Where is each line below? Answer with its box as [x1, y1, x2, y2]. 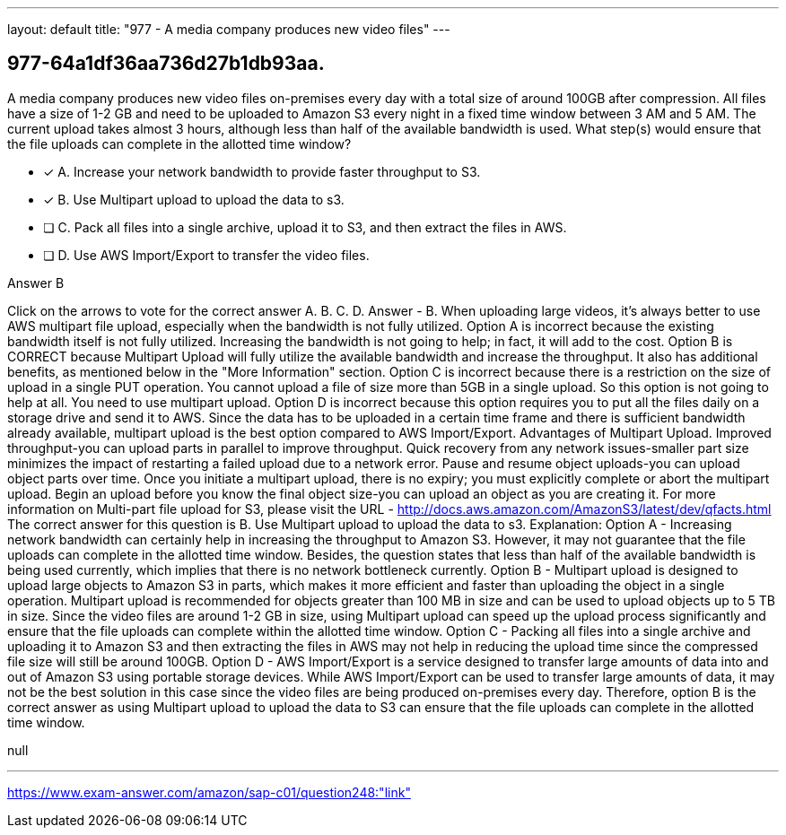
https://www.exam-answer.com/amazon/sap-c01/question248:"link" [7, 784, 411, 800]
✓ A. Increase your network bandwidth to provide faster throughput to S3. [43, 163, 481, 179]
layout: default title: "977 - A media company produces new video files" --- [7, 22, 450, 37]
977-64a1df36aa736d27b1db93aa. [7, 52, 325, 75]
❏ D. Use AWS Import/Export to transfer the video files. [43, 247, 370, 263]
